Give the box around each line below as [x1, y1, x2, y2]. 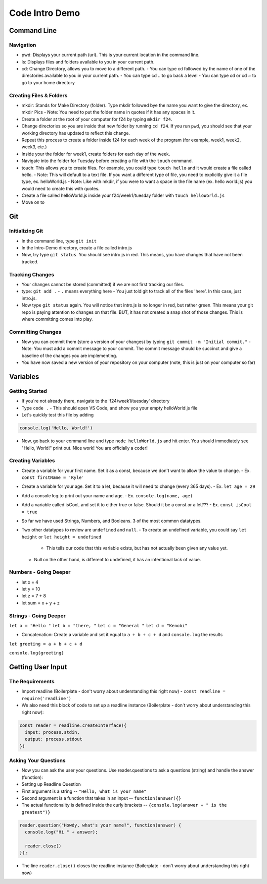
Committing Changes [9, 328, 62, 335]
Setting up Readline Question [21, 781, 81, 787]
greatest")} [21, 809, 50, 815]
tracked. [21, 258, 39, 265]
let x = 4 [21, 579, 39, 585]
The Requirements [9, 678, 54, 685]
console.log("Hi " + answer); [25, 829, 98, 835]
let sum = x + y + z [21, 600, 60, 606]
